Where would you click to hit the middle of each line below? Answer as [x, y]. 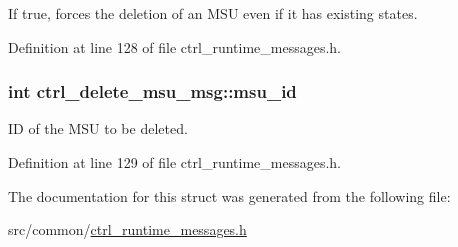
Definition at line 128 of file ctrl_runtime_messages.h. [175, 46]
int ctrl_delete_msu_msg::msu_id [152, 91]
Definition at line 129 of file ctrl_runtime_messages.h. [175, 162]
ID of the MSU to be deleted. [98, 128]
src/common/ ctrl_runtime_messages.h [127, 229]
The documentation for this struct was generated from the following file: [229, 195]
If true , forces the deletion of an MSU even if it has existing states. [213, 13]
